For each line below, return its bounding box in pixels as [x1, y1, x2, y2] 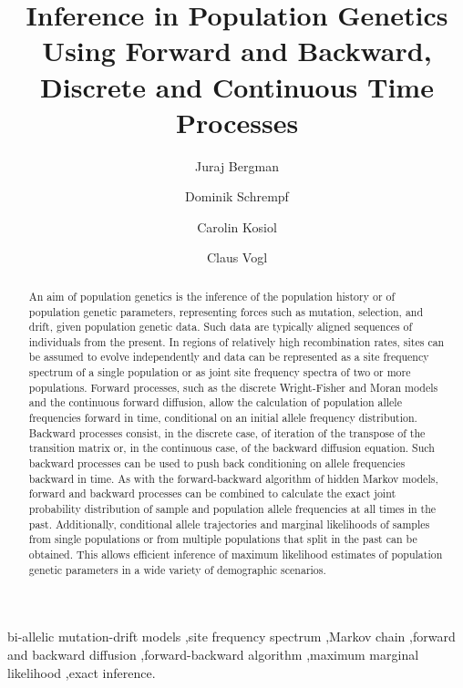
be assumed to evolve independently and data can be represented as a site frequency [28, 349, 429, 365]
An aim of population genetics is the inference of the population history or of [28, 288, 396, 303]
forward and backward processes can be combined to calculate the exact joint [28, 486, 396, 501]
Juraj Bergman [195, 156, 279, 175]
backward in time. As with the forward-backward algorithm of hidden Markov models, [28, 470, 438, 486]
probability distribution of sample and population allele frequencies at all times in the [28, 501, 437, 517]
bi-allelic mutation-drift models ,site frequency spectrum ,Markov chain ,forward [7, 627, 456, 646]
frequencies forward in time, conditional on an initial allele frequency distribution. [28, 410, 417, 426]
